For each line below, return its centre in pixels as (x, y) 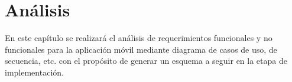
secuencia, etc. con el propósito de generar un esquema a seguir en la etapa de (146, 61)
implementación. (34, 72)
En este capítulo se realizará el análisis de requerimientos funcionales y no (139, 38)
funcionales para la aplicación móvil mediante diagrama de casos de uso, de (141, 49)
